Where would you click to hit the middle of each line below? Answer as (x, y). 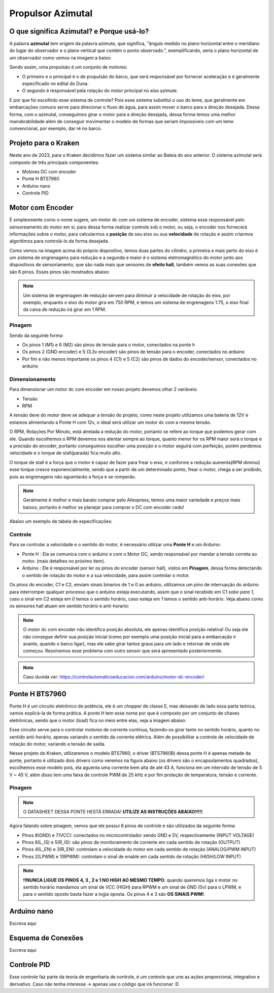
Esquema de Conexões (46, 938)
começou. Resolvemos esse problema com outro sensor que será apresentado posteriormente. (123, 651)
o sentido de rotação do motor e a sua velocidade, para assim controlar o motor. (106, 575)
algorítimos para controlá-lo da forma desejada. (59, 241)
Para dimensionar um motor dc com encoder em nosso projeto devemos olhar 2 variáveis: (104, 389)
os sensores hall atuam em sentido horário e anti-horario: (69, 606)
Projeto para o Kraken (44, 143)
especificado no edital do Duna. (55, 83)
